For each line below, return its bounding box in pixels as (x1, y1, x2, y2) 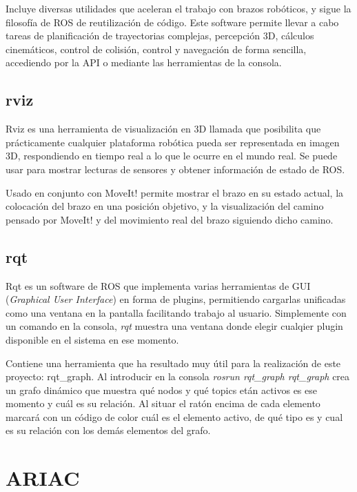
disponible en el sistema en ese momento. (6, 332, 179, 346)
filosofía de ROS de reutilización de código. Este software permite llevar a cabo (6, 14, 339, 29)
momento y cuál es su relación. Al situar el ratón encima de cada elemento (6, 396, 320, 411)
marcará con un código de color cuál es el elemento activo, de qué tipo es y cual (6, 409, 343, 424)
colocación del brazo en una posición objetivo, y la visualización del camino (6, 199, 324, 213)
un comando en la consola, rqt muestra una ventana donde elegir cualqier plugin (6, 319, 343, 333)
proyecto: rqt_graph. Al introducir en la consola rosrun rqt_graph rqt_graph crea (6, 369, 350, 384)
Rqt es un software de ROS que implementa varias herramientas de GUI (6, 278, 311, 293)
